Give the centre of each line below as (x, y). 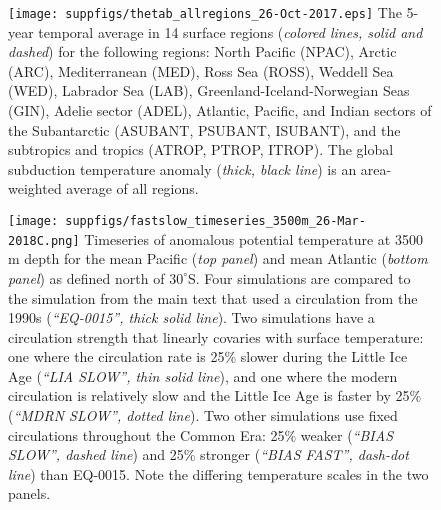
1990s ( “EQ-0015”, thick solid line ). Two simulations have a (191, 317)
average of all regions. (132, 188)
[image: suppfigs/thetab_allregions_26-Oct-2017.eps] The (205, 12)
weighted (35, 188)
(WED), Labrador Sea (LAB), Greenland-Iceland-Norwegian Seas (209, 90)
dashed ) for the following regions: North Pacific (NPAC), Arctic (202, 51)
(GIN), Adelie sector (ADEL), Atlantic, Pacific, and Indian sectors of (220, 110)
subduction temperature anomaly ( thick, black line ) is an (182, 168)
